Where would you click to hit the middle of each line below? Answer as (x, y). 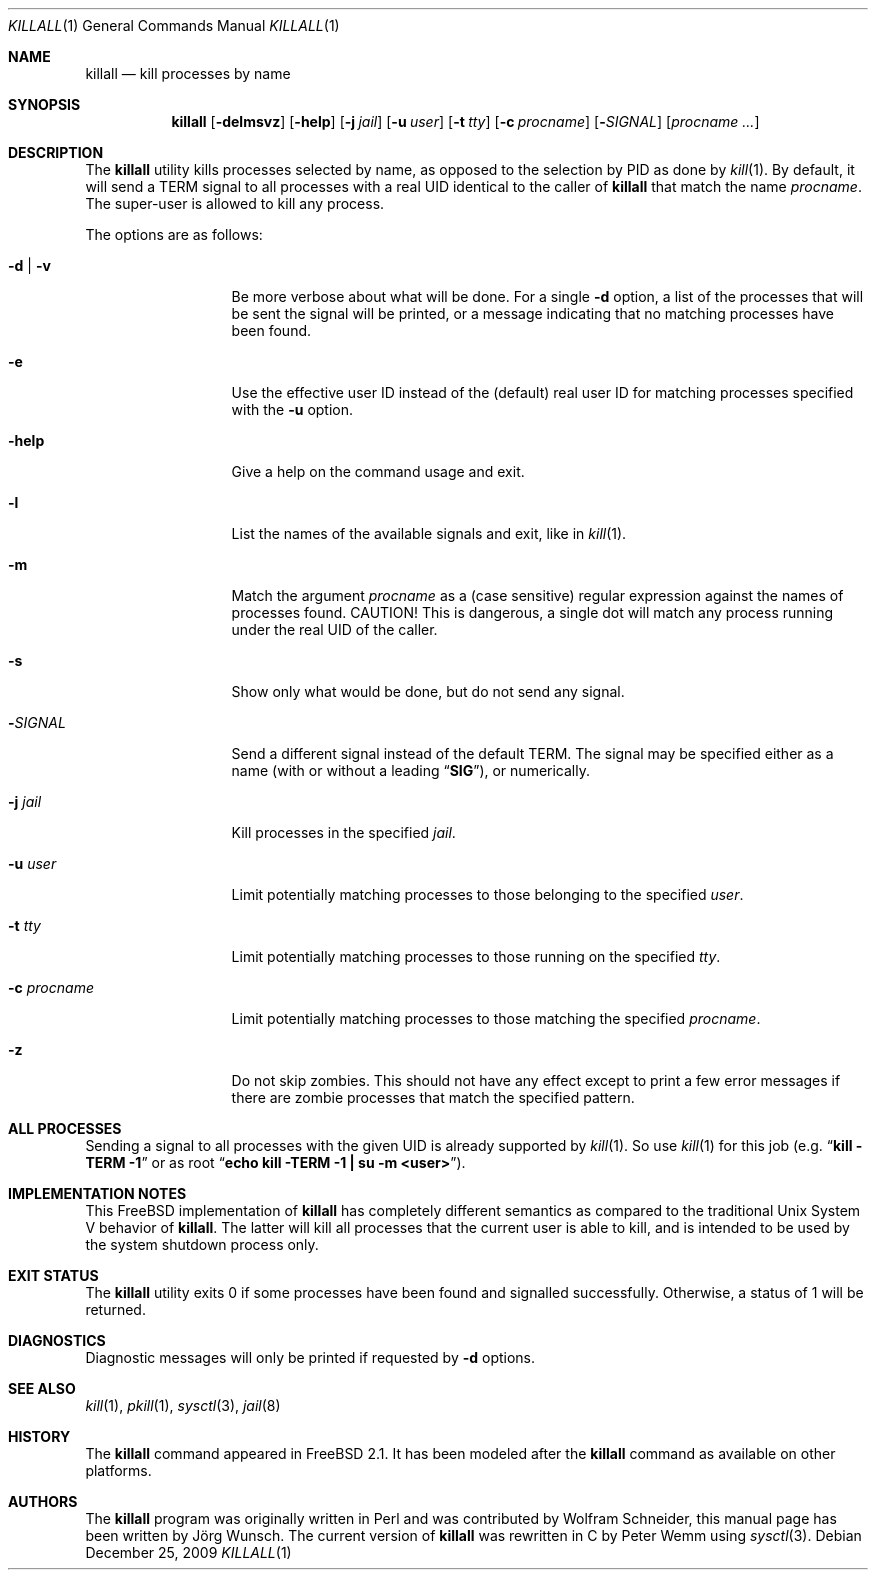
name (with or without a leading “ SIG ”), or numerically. (410, 770)
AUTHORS (43, 1501)
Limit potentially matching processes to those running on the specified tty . (476, 956)
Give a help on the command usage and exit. (378, 471)
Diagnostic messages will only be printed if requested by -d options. (310, 1357)
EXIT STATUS (53, 1275)
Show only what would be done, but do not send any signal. (428, 691)
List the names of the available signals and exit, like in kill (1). (429, 533)
